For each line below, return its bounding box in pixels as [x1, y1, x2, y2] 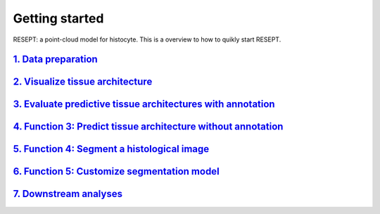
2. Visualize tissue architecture [13, 76, 153, 88]
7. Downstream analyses [13, 188, 123, 200]
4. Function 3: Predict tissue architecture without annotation [13, 120, 284, 133]
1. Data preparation [13, 53, 98, 65]
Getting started [13, 11, 104, 26]
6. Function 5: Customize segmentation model [13, 165, 220, 177]
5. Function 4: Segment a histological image [13, 143, 210, 155]
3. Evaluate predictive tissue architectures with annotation [13, 99, 275, 111]
